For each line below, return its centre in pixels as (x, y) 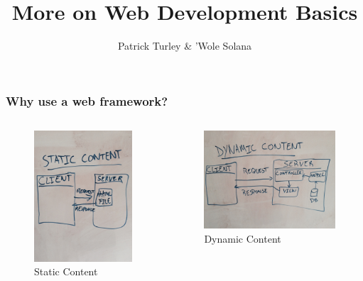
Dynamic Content (243, 239)
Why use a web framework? (87, 100)
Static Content (66, 271)
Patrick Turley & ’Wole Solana (185, 46)
